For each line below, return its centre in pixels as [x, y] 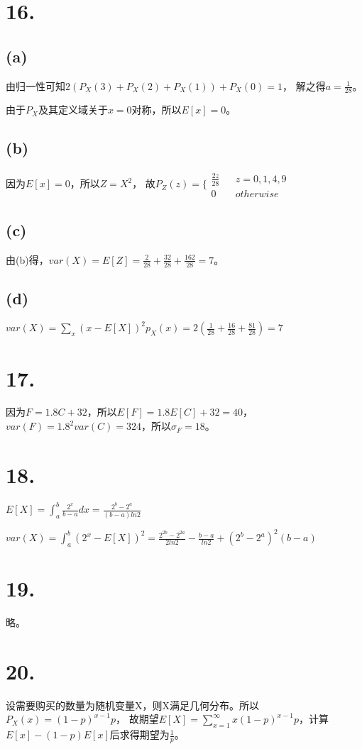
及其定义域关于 [73, 110]
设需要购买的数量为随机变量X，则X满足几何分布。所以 [132, 705]
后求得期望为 [139, 734]
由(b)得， [27, 259]
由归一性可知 [35, 85]
